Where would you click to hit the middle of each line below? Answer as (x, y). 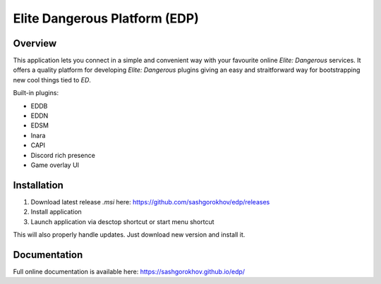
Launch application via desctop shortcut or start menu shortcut (122, 221)
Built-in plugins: (36, 93)
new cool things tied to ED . (52, 80)
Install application (56, 212)
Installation (38, 185)
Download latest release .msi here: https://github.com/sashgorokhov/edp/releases (150, 202)
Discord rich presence (63, 155)
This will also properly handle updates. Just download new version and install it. (129, 235)
